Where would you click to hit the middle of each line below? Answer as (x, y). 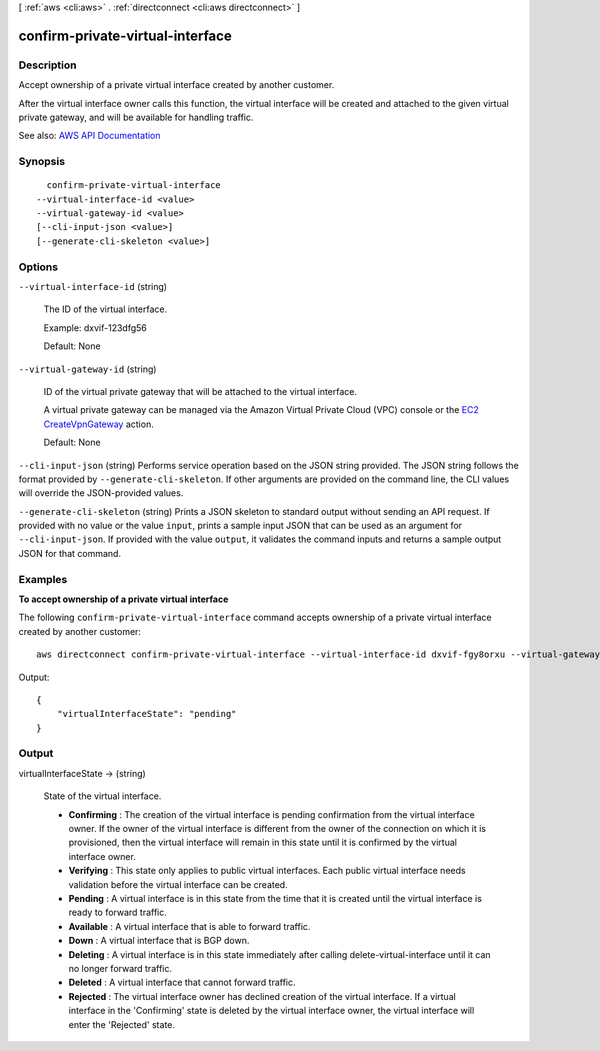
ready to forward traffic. (117, 912)
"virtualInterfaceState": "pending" (146, 714)
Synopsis (41, 162)
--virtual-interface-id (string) (93, 286)
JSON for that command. (70, 553)
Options (38, 267)
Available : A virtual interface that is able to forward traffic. (189, 926)
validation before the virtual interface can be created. (178, 884)
